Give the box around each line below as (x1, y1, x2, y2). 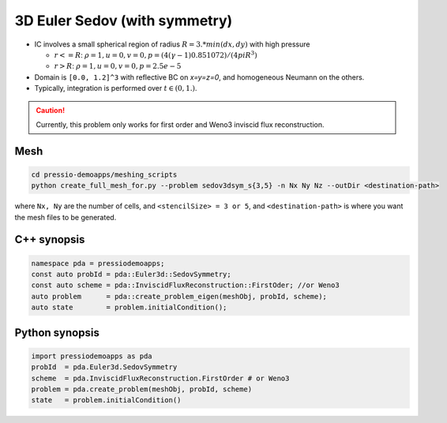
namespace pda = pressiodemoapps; (31, 259, 165, 268)
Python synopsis (14, 326, 100, 339)
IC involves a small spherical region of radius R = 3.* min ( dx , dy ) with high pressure (34, 39, 310, 49)
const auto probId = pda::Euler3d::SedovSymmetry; (31, 270, 232, 279)
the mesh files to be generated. (14, 212, 117, 222)
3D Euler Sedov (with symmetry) (14, 12, 233, 29)
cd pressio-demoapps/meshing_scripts (31, 170, 178, 179)
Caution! (36, 105, 66, 114)
